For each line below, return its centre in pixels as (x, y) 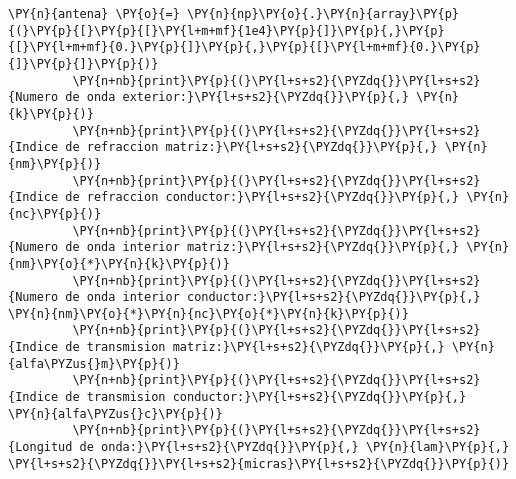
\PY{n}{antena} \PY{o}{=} (94, 14)
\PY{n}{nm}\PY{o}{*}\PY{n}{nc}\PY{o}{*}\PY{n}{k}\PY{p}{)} (208, 313)
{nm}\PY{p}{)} (55, 163)
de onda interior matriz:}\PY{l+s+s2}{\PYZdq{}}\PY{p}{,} (262, 247)
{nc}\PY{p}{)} (55, 213)
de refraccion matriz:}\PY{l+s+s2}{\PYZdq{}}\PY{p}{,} (251, 147)
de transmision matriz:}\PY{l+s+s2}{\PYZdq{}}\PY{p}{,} (255, 347)
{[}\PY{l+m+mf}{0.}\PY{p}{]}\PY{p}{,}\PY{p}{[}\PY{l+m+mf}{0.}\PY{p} (244, 47)
